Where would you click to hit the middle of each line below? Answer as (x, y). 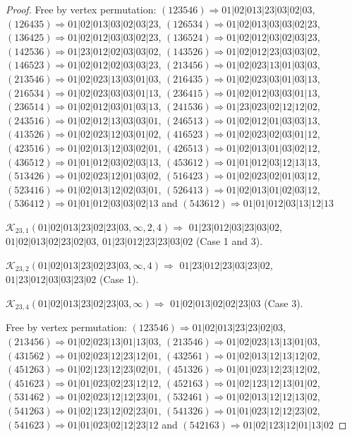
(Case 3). (284, 303)
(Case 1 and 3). (229, 241)
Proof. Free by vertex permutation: (81, 9)
